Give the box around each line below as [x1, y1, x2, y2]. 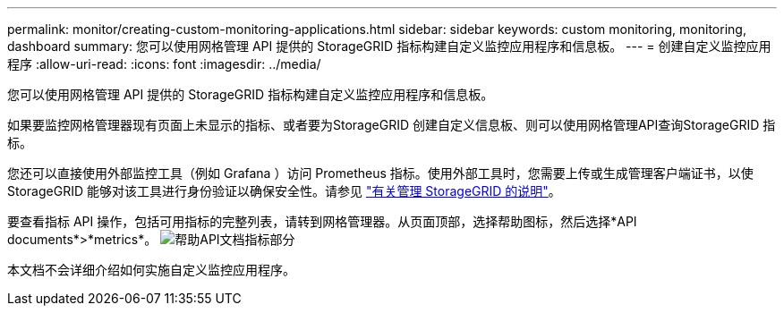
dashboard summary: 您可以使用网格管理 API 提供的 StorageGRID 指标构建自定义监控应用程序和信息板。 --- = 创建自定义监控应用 [7, 38, 771, 54]
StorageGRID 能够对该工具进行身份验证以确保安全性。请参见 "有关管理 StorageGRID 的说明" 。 [7, 183, 561, 199]
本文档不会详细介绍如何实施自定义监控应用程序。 [7, 262, 295, 277]
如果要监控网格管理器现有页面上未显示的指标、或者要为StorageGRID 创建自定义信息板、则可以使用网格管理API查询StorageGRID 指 [7, 117, 776, 132]
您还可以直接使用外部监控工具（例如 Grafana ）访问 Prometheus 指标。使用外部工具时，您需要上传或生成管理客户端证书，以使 [7, 165, 754, 181]
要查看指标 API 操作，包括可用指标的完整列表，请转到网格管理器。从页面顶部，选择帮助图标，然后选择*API [7, 214, 637, 229]
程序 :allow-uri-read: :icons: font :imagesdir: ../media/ [7, 56, 321, 72]
